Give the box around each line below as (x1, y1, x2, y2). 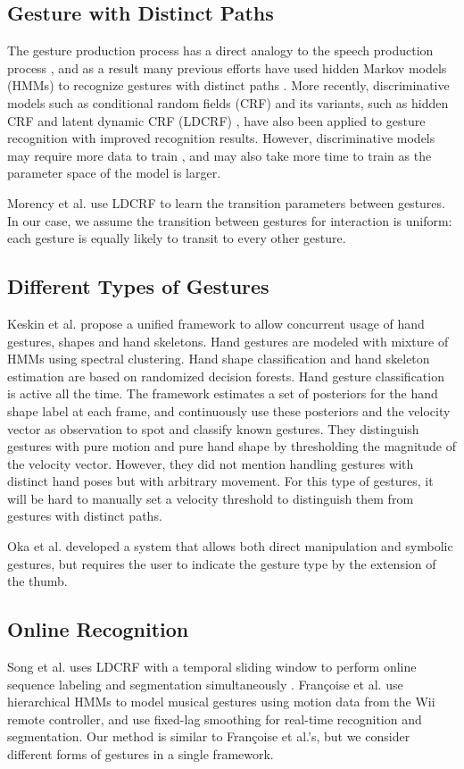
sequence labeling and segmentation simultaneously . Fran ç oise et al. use (7, 674, 403, 693)
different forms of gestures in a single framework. (7, 745, 274, 764)
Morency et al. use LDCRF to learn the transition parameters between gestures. (7, 193, 445, 212)
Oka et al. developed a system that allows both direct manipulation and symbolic (7, 537, 453, 556)
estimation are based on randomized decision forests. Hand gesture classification (7, 366, 444, 385)
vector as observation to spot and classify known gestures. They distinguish (7, 419, 419, 438)
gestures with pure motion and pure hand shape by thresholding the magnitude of (7, 437, 456, 456)
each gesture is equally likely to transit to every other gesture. (7, 229, 346, 247)
